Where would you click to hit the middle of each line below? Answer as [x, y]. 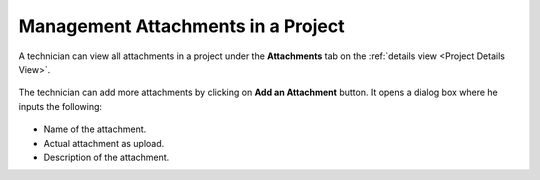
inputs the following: [60, 106]
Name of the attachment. [95, 129]
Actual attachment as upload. [104, 143]
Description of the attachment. [106, 157]
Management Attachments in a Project [181, 26]
